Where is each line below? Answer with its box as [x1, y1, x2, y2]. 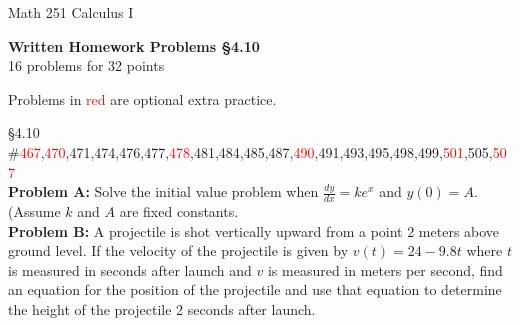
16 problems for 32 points [8, 55, 165, 76]
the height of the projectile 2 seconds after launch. [8, 298, 316, 319]
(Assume [8, 200, 61, 221]
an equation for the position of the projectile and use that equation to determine [8, 279, 502, 300]
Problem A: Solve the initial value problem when [8, 181, 319, 202]
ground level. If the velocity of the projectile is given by [8, 240, 349, 261]
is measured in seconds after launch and [8, 259, 252, 280]
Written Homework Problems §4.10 [8, 35, 260, 56]
